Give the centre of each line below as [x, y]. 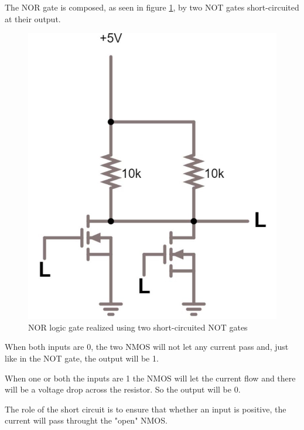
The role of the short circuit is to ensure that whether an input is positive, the [146, 409]
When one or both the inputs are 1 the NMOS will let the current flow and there [150, 378]
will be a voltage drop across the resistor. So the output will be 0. [123, 389]
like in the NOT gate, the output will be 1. [82, 358]
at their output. [33, 18]
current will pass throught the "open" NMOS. [86, 420]
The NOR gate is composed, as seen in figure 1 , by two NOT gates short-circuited [152, 7]
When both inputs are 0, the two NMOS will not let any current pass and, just [147, 347]
